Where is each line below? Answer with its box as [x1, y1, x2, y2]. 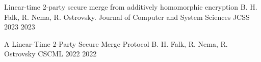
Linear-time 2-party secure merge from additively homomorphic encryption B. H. [4, 2, 257, 12]
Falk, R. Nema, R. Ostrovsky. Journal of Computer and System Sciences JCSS [4, 11, 250, 22]
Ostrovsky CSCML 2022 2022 [4, 48, 97, 59]
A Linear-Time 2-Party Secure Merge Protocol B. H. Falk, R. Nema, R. [4, 38, 228, 49]
